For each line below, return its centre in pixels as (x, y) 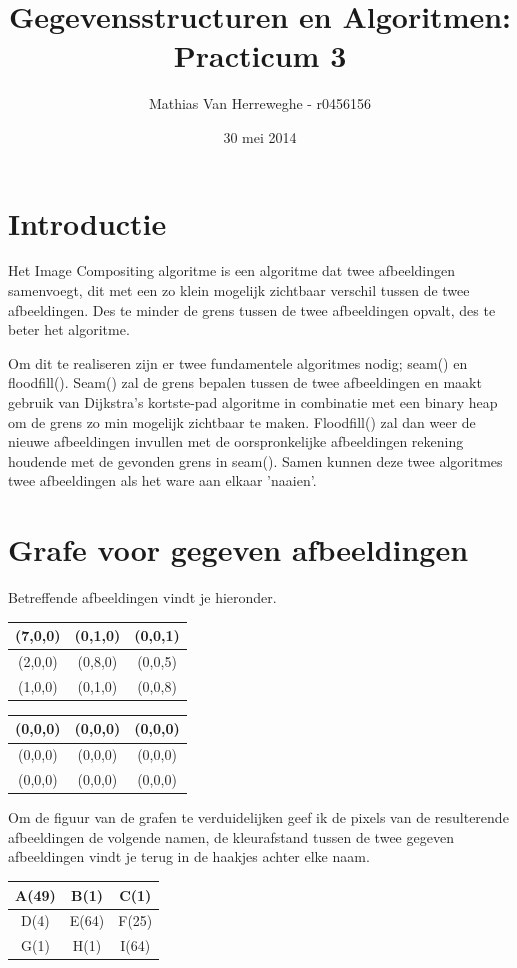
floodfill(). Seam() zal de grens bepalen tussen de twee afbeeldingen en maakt (245, 382)
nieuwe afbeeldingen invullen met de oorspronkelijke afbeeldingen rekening (236, 441)
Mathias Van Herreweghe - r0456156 (260, 103)
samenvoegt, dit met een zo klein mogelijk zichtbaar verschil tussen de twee (239, 290)
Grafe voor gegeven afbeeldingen (238, 549)
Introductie (87, 222)
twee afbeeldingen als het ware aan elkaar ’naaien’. (162, 480)
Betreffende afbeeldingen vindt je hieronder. (142, 597)
